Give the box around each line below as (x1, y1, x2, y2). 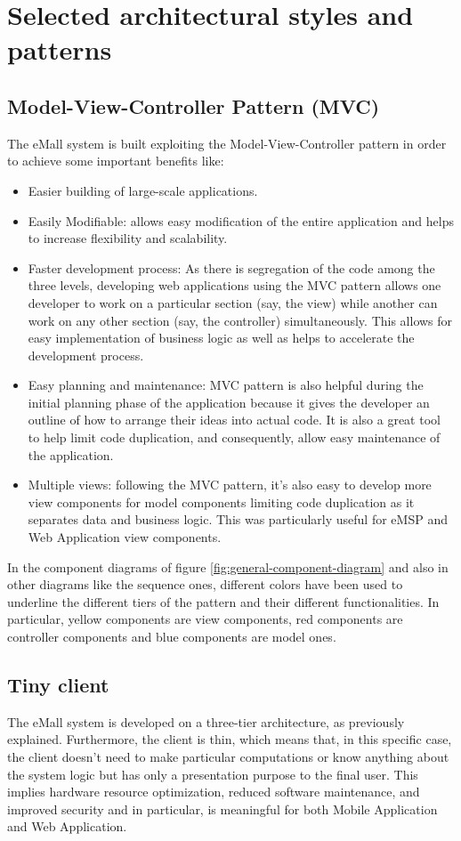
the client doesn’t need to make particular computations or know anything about (7, 748, 449, 765)
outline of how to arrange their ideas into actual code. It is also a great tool (28, 410, 441, 429)
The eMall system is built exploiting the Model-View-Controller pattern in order (7, 133, 447, 152)
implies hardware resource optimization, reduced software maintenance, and (7, 782, 420, 801)
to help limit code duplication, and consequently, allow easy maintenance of (28, 428, 441, 447)
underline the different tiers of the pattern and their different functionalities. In (7, 592, 440, 611)
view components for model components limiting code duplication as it (28, 492, 415, 511)
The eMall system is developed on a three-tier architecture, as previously (7, 712, 405, 731)
